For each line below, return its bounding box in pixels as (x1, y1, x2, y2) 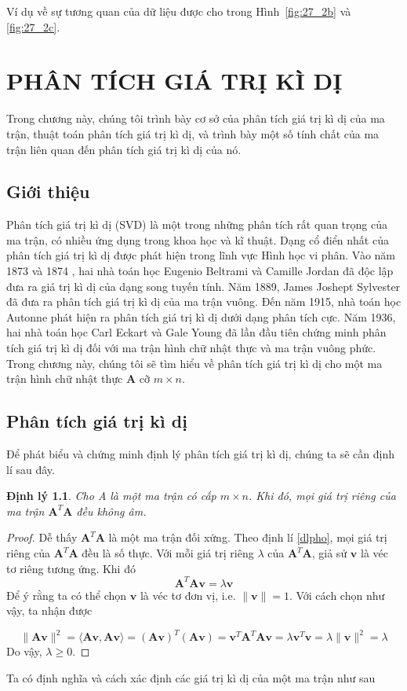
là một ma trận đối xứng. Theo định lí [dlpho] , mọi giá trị (108, 529, 387, 546)
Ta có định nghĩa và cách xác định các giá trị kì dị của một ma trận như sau (6, 669, 376, 685)
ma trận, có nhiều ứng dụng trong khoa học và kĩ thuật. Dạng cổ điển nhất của (6, 231, 389, 248)
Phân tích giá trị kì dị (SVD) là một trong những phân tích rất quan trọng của (6, 216, 387, 233)
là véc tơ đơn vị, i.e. (140, 586, 236, 603)
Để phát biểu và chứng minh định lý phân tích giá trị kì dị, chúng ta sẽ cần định (6, 446, 395, 462)
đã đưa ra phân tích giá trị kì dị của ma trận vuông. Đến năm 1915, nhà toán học (6, 293, 402, 310)
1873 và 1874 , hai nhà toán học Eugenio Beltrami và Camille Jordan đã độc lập (6, 263, 394, 279)
